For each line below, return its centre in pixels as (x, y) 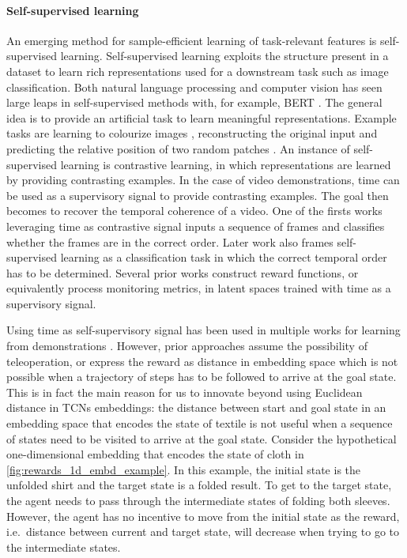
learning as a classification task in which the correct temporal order (224, 257)
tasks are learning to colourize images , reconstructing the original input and (192, 133)
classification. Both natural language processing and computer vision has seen (194, 87)
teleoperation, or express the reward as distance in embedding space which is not (202, 361)
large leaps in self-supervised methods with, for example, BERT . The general (194, 102)
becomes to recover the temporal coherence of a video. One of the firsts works (194, 211)
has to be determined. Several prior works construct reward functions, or (183, 272)
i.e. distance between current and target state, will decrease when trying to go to (203, 532)
